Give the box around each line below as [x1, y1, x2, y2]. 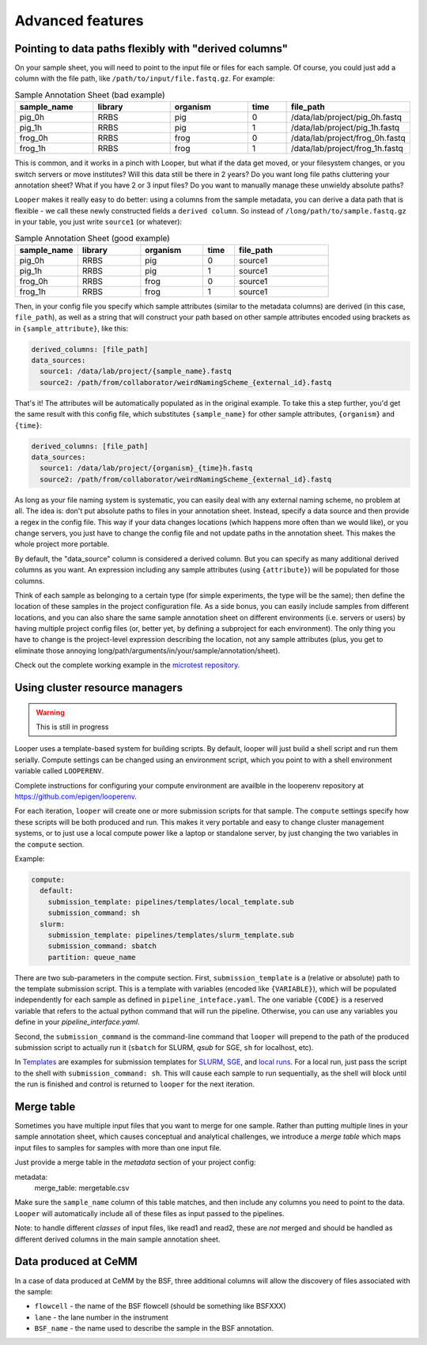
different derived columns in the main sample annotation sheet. [14, 1234, 221, 1244]
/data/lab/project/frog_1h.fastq [290, 143, 403, 154]
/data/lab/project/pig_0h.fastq [290, 111, 402, 123]
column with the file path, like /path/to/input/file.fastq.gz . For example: [14, 74, 275, 83]
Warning [36, 708, 65, 717]
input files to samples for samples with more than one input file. [14, 1143, 221, 1152]
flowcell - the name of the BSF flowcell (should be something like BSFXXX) [34, 1302, 286, 1311]
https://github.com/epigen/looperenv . [14, 792, 138, 801]
